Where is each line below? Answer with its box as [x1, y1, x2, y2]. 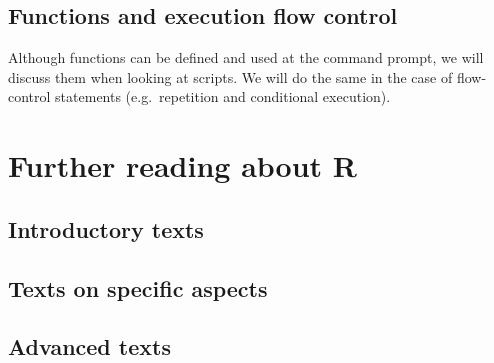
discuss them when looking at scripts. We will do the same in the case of [8, 66, 453, 87]
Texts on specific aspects [8, 272, 268, 303]
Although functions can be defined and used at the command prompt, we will [8, 47, 484, 68]
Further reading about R [8, 145, 357, 186]
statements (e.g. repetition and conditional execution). [55, 86, 391, 107]
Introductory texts [8, 213, 204, 244]
